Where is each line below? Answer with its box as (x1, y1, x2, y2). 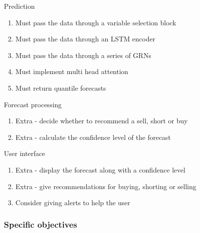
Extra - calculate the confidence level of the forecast (15, 132, 171, 142)
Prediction (4, 1, 35, 11)
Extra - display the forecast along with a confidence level (15, 164, 185, 175)
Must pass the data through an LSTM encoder (15, 34, 156, 44)
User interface (4, 148, 45, 158)
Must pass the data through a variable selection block (15, 17, 176, 27)
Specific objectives (4, 218, 77, 230)
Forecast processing (4, 99, 62, 109)
